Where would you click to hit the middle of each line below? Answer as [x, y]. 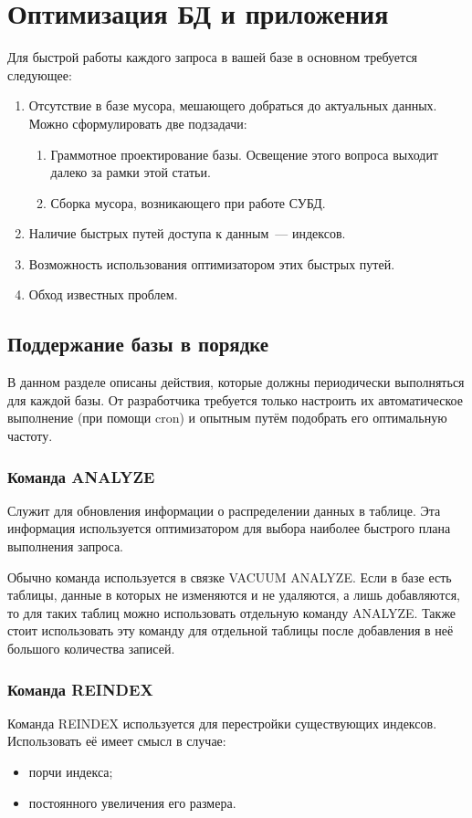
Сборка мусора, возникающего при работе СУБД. [188, 202]
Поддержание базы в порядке [138, 344]
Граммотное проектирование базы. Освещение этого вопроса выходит [244, 154]
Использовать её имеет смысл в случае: [117, 741]
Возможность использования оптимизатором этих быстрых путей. [212, 263]
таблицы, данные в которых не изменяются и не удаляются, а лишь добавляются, [234, 595]
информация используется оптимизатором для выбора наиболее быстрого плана [229, 528]
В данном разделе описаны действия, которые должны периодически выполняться [236, 382]
